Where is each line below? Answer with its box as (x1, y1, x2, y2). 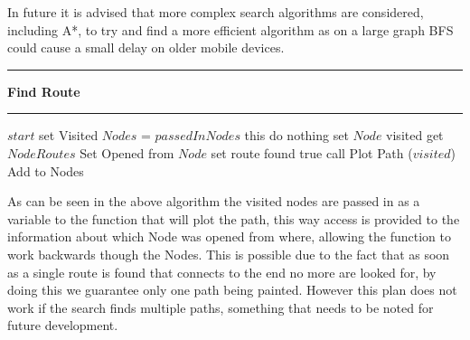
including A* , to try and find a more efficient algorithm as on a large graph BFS (7, 20, 454, 39)
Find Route (7, 81, 80, 100)
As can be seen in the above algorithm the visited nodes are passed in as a (7, 192, 420, 211)
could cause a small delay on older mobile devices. (7, 38, 285, 57)
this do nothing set (244, 126, 349, 145)
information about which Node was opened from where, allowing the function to (7, 227, 452, 246)
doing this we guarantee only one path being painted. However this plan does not (7, 280, 457, 299)
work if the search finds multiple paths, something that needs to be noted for (7, 297, 434, 316)
